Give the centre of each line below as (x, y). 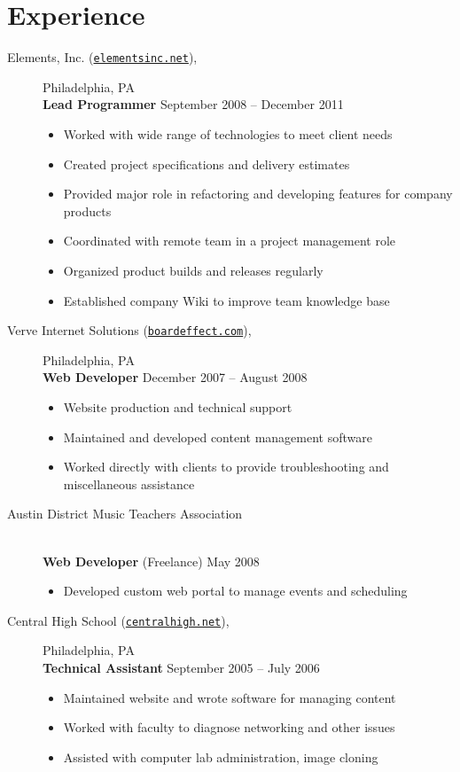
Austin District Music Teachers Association (125, 514)
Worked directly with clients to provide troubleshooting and (226, 467)
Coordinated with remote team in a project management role (230, 241)
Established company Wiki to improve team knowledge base (226, 300)
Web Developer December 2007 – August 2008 (175, 377)
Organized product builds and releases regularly (193, 270)
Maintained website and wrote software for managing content (230, 697)
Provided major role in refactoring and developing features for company (258, 194)
